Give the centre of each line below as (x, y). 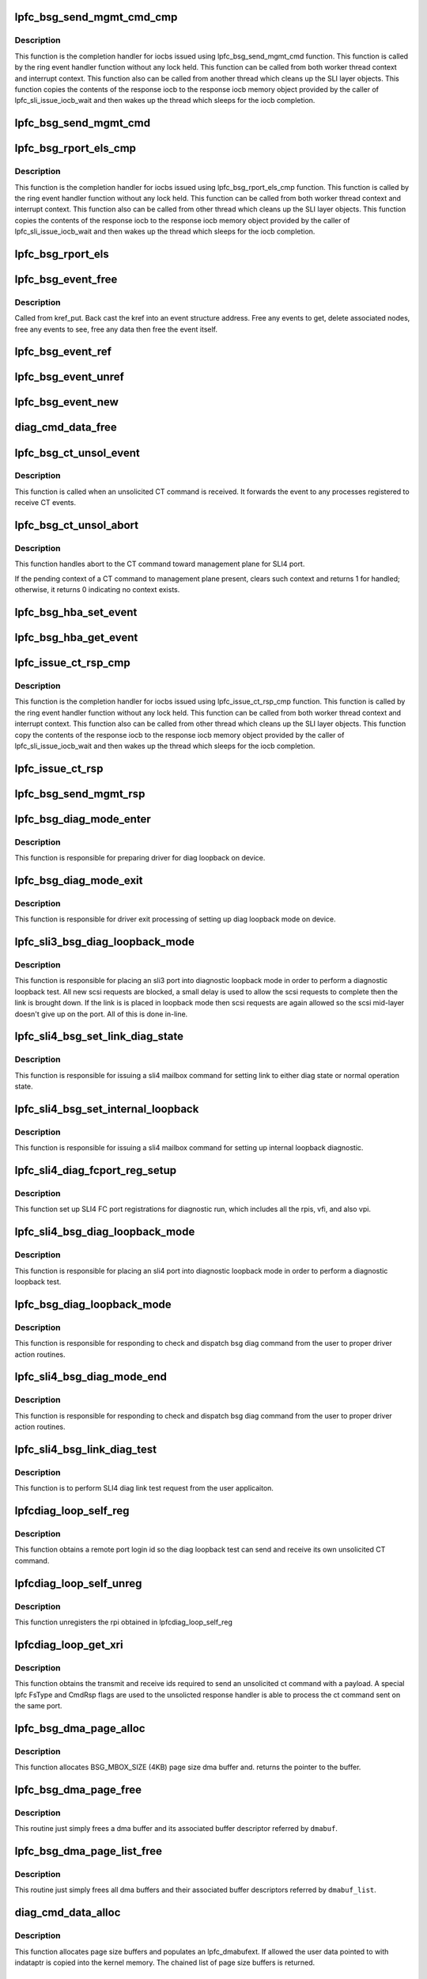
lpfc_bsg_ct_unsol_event (77, 452)
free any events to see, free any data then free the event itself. (116, 329)
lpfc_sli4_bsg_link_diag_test (86, 1449)
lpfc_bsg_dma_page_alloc (80, 1728)
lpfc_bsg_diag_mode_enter (83, 819)
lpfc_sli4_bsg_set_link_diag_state (99, 1037)
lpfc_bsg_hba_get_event (76, 638)
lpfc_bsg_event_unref (69, 377)
